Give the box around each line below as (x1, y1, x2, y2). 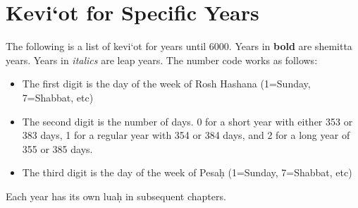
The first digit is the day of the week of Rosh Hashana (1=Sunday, (22, 76, 311, 91)
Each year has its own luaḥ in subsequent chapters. (6, 188, 226, 203)
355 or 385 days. (22, 141, 93, 156)
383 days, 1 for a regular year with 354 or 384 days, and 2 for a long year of (22, 128, 350, 142)
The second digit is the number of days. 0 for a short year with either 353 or (22, 114, 353, 128)
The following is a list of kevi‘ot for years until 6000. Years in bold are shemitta (6, 39, 352, 54)
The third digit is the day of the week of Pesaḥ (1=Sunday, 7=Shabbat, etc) (22, 165, 352, 180)
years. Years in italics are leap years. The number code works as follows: (6, 52, 318, 67)
